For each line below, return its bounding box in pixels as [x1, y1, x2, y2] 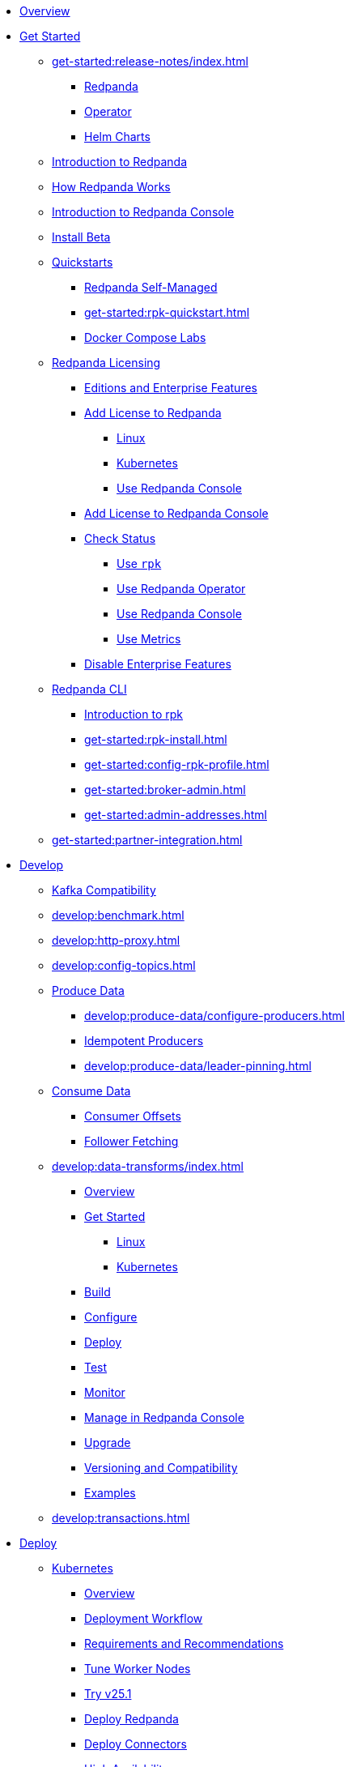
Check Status [84, 531, 156, 545]
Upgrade [84, 1436, 131, 1449]
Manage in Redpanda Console [84, 1411, 244, 1424]
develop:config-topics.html [52, 958, 196, 972]
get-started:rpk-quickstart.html [84, 305, 250, 319]
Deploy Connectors [84, 1737, 187, 1751]
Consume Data [52, 1084, 131, 1098]
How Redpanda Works [52, 180, 171, 194]
